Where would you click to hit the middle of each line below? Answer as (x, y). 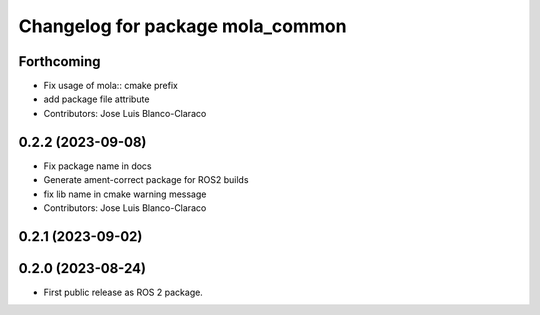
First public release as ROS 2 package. (123, 292)
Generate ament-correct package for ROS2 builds (146, 180)
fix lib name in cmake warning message (125, 194)
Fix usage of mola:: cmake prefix (111, 86)
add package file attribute (96, 99)
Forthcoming (59, 61)
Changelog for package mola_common (182, 26)
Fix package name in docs (97, 166)
